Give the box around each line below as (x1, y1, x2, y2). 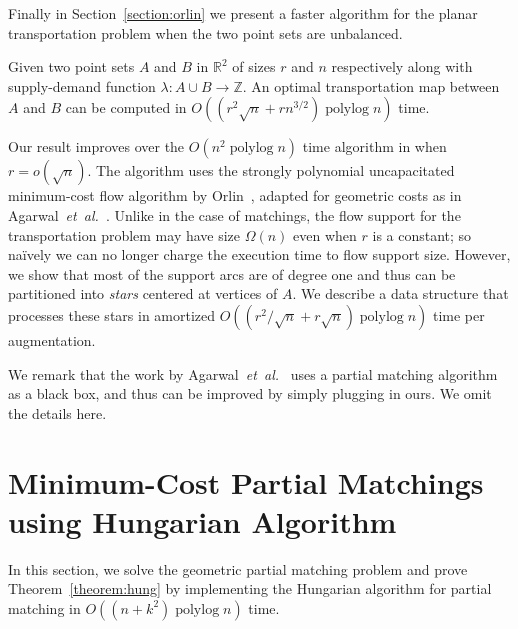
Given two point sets (8, 56, 135, 77)
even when (293, 224, 357, 245)
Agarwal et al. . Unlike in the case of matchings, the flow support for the (8, 204, 461, 225)
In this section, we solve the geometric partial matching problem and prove (8, 558, 468, 579)
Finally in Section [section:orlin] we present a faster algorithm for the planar (8, 3, 478, 23)
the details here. (8, 402, 107, 423)
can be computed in (65, 97, 187, 118)
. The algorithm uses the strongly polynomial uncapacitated (87, 160, 455, 181)
